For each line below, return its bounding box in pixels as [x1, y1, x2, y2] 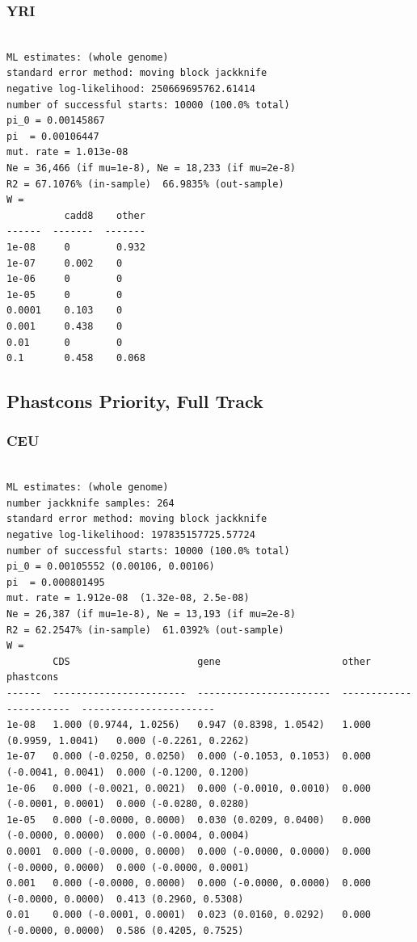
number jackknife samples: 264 [6, 497, 175, 509]
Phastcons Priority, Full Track [6, 389, 263, 414]
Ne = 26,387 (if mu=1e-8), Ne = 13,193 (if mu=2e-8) [6, 608, 296, 620]
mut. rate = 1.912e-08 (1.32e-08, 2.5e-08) [6, 592, 250, 604]
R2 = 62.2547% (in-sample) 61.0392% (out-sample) [6, 624, 284, 636]
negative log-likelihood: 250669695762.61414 [6, 83, 255, 95]
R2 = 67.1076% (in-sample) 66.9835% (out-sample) [6, 178, 284, 190]
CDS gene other [53, 655, 372, 667]
